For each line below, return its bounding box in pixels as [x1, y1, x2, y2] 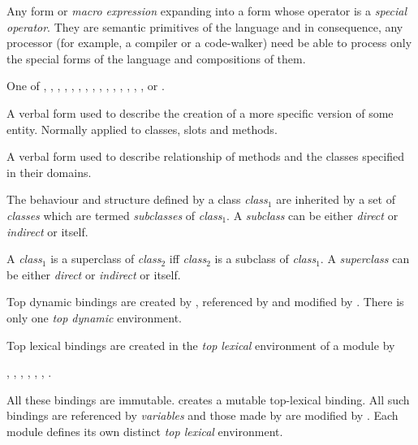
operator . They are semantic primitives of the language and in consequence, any [6, 18, 403, 35]
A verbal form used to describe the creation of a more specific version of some [6, 104, 394, 121]
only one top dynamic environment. [6, 309, 182, 326]
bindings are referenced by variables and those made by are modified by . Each [6, 407, 399, 424]
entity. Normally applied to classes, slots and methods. [6, 120, 278, 137]
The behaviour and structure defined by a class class [6, 191, 268, 208]
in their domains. [6, 163, 92, 180]
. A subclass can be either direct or [226, 206, 399, 223]
